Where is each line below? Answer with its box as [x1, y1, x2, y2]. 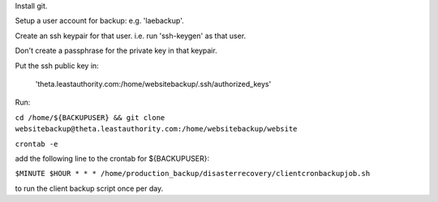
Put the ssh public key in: [15, 61, 99, 71]
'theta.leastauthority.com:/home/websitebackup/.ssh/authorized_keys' [35, 79, 272, 88]
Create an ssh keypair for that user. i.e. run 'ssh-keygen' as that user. [15, 31, 247, 41]
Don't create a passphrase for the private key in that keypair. [15, 45, 218, 56]
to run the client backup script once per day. [15, 183, 164, 193]
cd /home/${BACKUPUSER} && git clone [15, 113, 165, 122]
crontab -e [15, 139, 58, 148]
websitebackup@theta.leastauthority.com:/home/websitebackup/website [15, 124, 298, 134]
